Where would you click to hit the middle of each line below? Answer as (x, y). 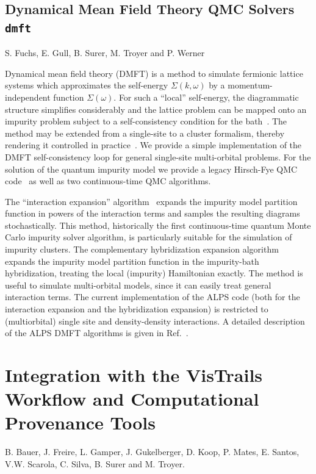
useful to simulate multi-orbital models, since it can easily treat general (138, 285)
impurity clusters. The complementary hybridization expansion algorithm (142, 249)
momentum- (250, 85)
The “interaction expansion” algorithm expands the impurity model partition (151, 201)
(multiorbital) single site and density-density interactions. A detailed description (155, 321)
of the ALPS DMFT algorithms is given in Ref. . (97, 333)
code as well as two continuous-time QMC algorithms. (108, 181)
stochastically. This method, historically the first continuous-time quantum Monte (158, 225)
